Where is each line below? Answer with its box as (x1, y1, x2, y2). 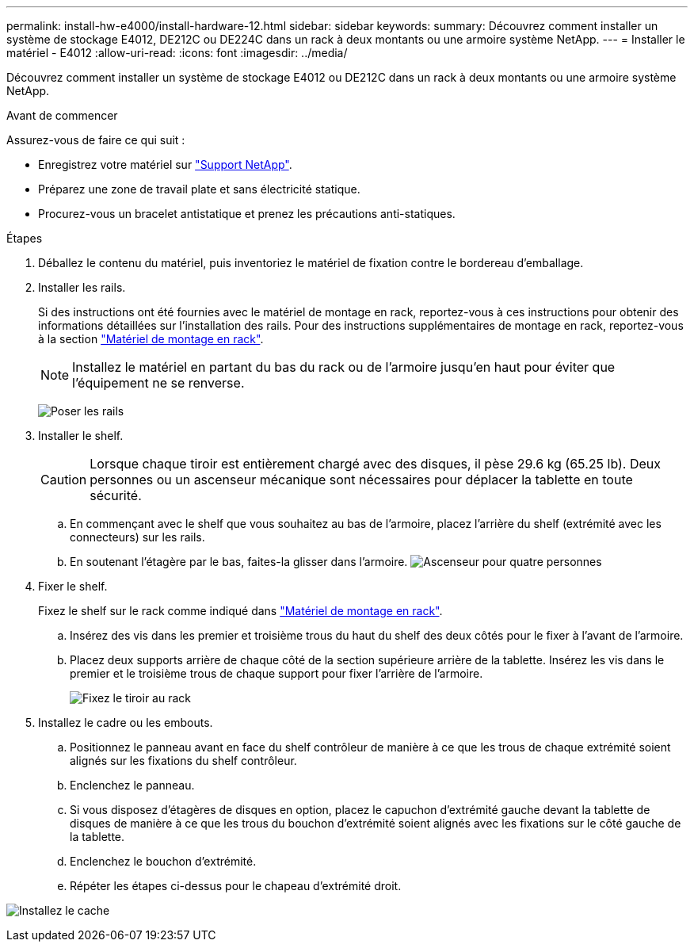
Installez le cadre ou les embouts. (38, 716, 213, 729)
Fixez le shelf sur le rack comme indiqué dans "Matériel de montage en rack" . (38, 604, 443, 617)
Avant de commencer (6, 109, 118, 122)
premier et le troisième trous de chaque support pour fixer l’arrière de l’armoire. (70, 667, 483, 680)
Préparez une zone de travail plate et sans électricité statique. (38, 182, 360, 196)
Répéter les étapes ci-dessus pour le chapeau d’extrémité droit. (70, 879, 402, 893)
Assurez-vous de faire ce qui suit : (6, 133, 185, 147)
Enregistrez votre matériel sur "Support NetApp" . (38, 158, 292, 171)
